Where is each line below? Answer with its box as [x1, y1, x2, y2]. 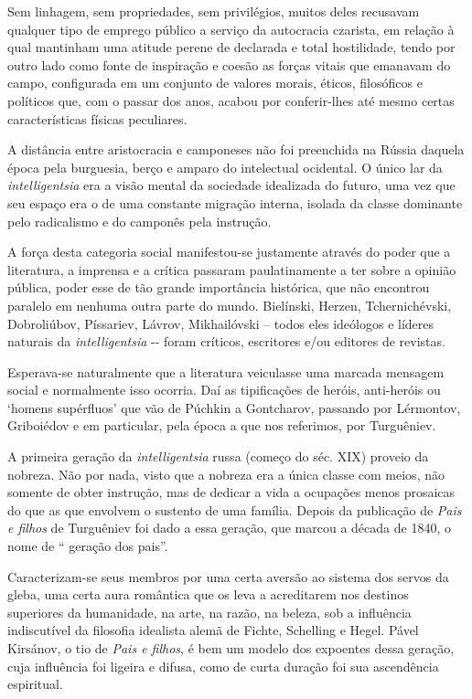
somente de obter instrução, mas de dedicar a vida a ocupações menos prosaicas [7, 482, 456, 502]
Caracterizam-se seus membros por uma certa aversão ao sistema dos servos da [7, 567, 449, 586]
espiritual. [7, 674, 63, 694]
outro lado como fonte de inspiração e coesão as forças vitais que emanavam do [7, 55, 451, 74]
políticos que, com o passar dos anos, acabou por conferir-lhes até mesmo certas [7, 90, 455, 110]
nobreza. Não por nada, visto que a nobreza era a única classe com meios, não [7, 464, 445, 483]
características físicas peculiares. [7, 109, 188, 128]
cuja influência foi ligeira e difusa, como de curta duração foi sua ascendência [7, 656, 439, 675]
